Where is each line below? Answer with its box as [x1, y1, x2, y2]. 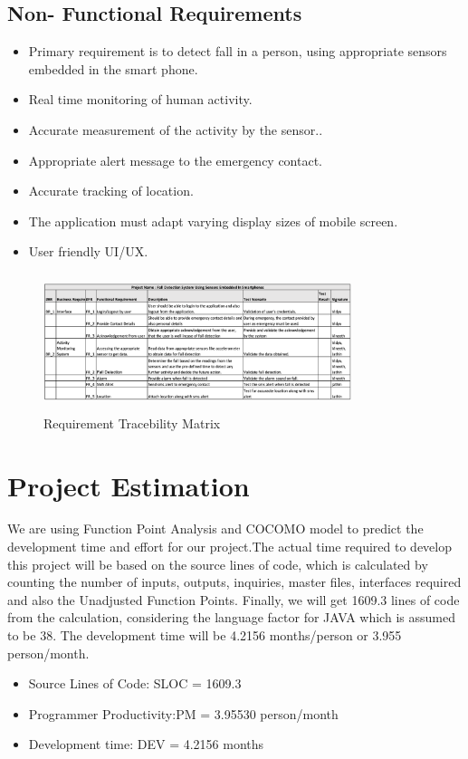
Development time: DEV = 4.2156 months [28, 735, 264, 754]
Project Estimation [7, 466, 250, 504]
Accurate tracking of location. [28, 181, 194, 200]
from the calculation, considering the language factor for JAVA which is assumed [7, 608, 455, 627]
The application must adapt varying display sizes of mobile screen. [28, 211, 398, 230]
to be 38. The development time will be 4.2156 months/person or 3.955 [7, 626, 402, 644]
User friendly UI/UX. [28, 242, 148, 261]
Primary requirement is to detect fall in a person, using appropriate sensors [28, 42, 447, 61]
